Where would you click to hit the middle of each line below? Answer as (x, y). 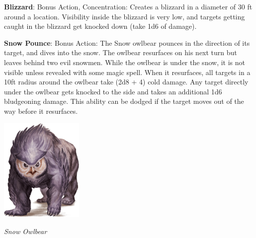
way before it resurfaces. (41, 111)
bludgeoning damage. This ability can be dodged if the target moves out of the (124, 101)
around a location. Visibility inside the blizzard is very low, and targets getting (125, 16)
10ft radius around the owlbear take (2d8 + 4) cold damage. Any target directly (126, 82)
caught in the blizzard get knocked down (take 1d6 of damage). (100, 26)
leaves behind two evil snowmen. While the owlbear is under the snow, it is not (125, 62)
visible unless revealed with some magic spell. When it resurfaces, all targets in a (127, 72)
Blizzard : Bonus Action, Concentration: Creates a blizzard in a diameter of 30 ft (128, 6)
